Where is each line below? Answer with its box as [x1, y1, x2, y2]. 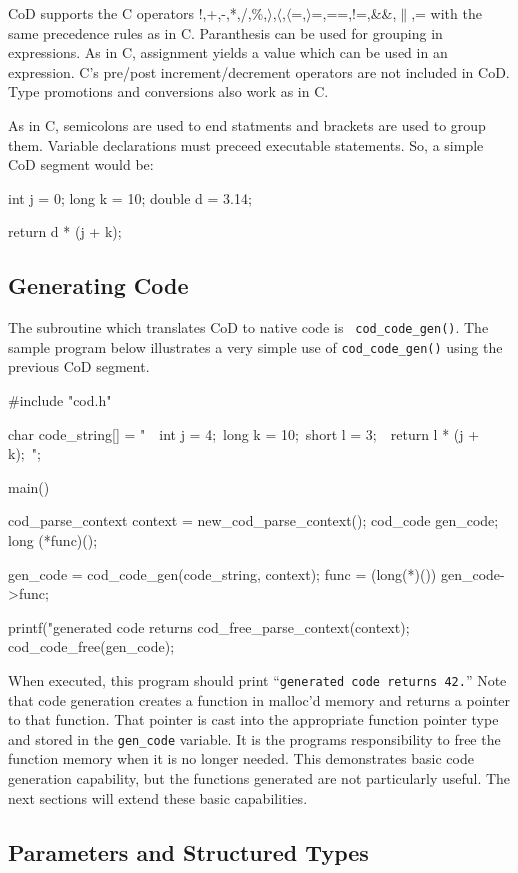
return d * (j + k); [8, 221, 122, 242]
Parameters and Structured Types [8, 836, 369, 867]
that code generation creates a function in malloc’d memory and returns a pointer [8, 689, 511, 710]
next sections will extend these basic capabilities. [8, 787, 308, 808]
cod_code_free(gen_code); [8, 636, 175, 657]
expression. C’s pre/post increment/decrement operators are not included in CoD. [8, 61, 510, 82]
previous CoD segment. [8, 356, 150, 377]
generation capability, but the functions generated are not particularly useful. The [8, 768, 511, 789]
